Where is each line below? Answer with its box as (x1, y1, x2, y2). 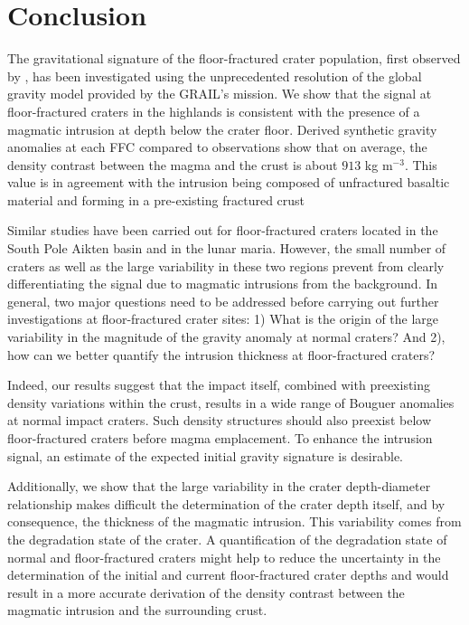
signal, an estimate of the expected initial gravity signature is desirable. (7, 446, 404, 465)
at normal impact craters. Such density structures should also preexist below (7, 411, 431, 430)
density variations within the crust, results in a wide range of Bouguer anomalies (7, 393, 455, 412)
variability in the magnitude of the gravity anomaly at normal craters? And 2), (7, 327, 446, 346)
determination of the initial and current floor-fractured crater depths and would (7, 565, 449, 584)
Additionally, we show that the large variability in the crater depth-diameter (7, 477, 431, 496)
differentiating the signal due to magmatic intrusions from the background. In (7, 274, 438, 293)
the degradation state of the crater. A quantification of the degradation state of (7, 529, 447, 548)
